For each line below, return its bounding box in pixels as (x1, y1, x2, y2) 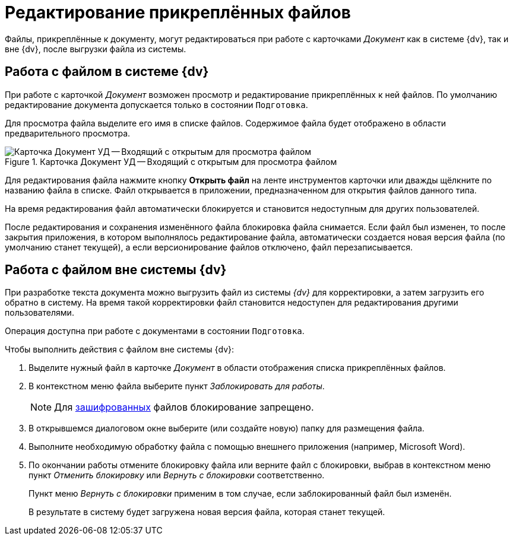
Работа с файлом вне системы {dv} (5, 262, 227, 278)
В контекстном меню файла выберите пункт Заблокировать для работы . (28, 381, 325, 392)
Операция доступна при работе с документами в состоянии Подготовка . (5, 326, 305, 336)
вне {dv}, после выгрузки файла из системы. (5, 43, 186, 54)
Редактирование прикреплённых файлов (5, 2, 351, 23)
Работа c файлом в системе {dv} (5, 64, 209, 80)
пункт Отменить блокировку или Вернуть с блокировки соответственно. (28, 470, 325, 481)
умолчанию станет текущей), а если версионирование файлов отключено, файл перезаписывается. (5, 242, 413, 252)
